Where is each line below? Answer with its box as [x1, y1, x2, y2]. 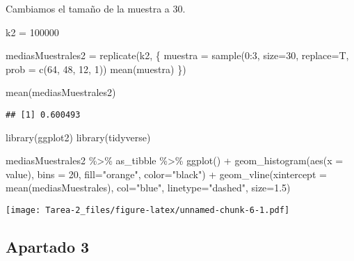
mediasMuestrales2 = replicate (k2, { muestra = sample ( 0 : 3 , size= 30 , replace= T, [6, 48, 349, 63]
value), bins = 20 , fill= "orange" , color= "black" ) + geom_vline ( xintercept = [6, 166, 327, 181]
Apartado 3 [6, 236, 90, 258]
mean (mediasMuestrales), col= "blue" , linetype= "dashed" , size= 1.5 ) [6, 180, 291, 195]
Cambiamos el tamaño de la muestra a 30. [6, 1, 186, 15]
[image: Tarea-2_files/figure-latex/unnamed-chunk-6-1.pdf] [6, 205, 290, 215]
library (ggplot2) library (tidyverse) [6, 129, 151, 144]
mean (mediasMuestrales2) [6, 85, 116, 100]
